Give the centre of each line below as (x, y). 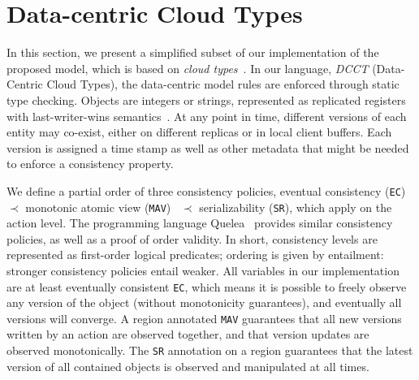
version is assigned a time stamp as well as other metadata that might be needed (208, 147)
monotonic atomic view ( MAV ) (98, 207)
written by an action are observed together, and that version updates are (188, 334)
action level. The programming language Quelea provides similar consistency (200, 223)
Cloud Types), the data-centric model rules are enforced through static (223, 84)
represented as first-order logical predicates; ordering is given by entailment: (195, 255)
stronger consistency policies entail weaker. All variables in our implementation (203, 270)
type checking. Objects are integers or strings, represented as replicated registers (206, 99)
